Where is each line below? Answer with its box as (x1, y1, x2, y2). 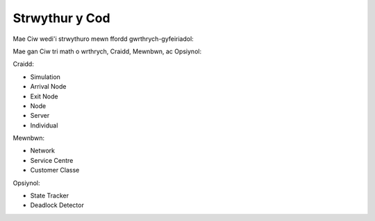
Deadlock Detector (30, 201, 85, 209)
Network (30, 146, 56, 155)
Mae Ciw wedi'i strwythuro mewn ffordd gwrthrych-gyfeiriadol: (12, 35, 194, 43)
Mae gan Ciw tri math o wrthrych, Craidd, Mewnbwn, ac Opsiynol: (12, 47, 201, 55)
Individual (30, 121, 58, 130)
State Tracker (30, 191, 69, 200)
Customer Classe (30, 166, 80, 175)
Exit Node (30, 92, 58, 100)
